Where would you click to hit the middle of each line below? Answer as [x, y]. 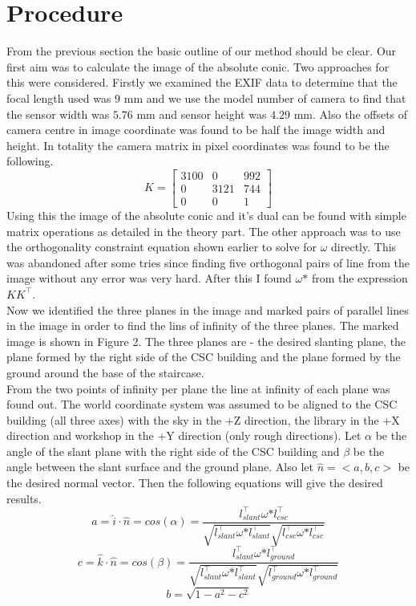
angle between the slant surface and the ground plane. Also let [160, 467]
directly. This [364, 247]
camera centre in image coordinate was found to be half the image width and [196, 130]
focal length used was [59, 98]
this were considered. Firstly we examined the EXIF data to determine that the [202, 82]
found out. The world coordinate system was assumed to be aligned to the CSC [202, 404]
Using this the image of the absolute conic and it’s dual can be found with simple [206, 215]
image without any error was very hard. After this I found [149, 278]
